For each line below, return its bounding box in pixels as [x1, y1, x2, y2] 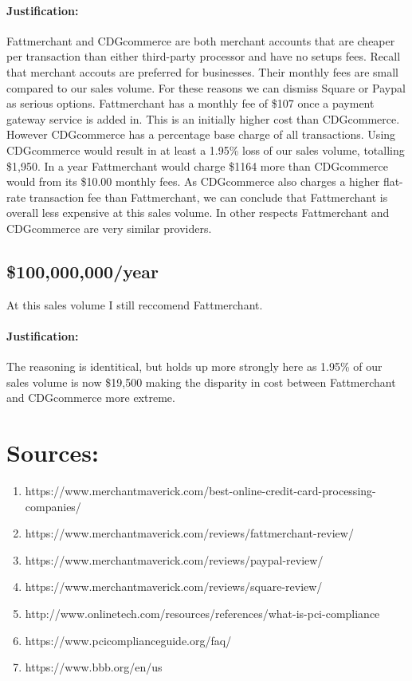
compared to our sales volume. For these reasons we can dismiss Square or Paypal [6, 79, 406, 96]
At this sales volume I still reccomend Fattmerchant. [6, 296, 263, 313]
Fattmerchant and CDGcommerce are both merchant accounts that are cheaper [6, 32, 395, 49]
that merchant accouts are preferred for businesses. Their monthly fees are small [6, 63, 398, 80]
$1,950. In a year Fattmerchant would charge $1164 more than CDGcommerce [6, 157, 388, 174]
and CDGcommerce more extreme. [6, 389, 175, 406]
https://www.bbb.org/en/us [25, 659, 163, 675]
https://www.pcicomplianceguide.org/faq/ [25, 632, 232, 648]
